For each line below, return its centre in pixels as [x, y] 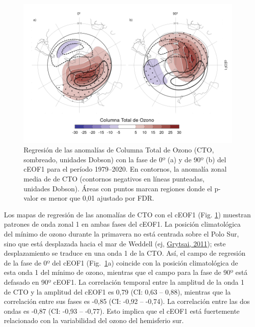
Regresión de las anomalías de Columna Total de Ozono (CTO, [119, 150]
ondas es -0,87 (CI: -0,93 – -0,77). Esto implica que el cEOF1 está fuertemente [122, 311]
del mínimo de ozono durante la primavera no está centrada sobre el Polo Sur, [122, 234]
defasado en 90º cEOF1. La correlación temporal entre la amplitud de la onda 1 [124, 282]
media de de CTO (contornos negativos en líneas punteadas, [114, 179]
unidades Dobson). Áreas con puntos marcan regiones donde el [118, 188]
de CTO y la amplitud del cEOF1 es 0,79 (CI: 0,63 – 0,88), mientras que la [117, 291]
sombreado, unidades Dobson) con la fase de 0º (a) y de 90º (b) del [125, 159]
